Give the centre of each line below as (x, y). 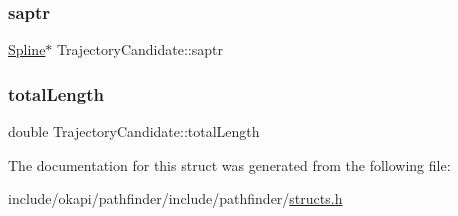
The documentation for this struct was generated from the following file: (229, 164)
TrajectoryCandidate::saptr (140, 49)
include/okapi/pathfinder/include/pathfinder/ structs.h (175, 198)
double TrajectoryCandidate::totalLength (134, 131)
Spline (27, 49)
